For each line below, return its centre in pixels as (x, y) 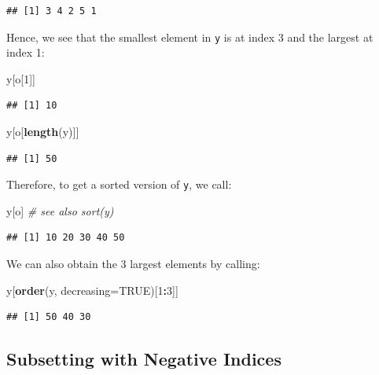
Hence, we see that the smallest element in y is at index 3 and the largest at (190, 37)
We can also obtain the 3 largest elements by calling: (133, 264)
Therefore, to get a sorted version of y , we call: (119, 184)
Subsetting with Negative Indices (144, 359)
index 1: (26, 52)
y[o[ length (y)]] (43, 132)
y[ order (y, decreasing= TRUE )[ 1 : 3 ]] (92, 290)
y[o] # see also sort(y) (60, 210)
